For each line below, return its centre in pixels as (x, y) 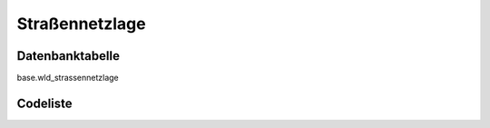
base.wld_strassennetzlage (68, 78)
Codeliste (44, 103)
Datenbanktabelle (68, 56)
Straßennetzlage (81, 24)
